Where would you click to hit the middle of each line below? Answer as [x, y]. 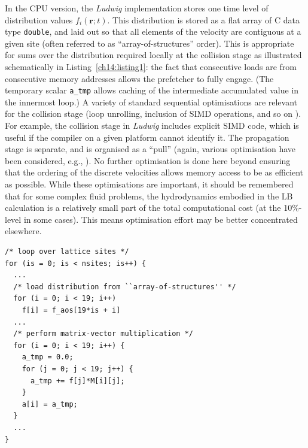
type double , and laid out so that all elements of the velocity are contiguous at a [153, 31]
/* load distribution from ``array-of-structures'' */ [125, 287]
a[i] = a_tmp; [50, 404]
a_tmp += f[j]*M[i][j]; [77, 381]
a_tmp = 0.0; [48, 357]
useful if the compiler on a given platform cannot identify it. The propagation [147, 137]
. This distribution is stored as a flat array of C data [203, 19]
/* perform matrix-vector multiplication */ [103, 334]
